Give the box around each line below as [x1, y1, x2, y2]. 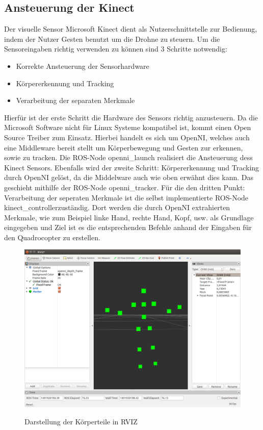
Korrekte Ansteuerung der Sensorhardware [16, 60, 149, 71]
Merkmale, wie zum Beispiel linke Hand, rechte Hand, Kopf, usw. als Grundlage [4, 212, 254, 222]
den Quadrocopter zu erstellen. [4, 232, 100, 242]
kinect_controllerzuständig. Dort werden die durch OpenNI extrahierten [4, 202, 230, 213]
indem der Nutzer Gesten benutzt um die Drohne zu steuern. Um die [4, 33, 220, 44]
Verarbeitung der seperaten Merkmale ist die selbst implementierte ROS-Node [4, 192, 249, 203]
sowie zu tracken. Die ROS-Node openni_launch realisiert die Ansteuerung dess [4, 152, 253, 163]
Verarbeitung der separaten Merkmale [16, 95, 135, 106]
